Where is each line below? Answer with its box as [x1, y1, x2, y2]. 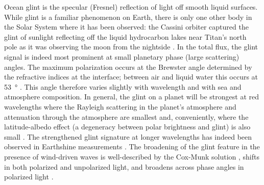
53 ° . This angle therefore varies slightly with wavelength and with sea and [4, 81, 242, 92]
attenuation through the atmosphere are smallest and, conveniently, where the [4, 111, 249, 122]
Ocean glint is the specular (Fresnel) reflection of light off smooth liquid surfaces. [4, 2, 258, 12]
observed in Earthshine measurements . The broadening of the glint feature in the [4, 141, 260, 152]
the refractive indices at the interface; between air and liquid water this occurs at [4, 71, 258, 82]
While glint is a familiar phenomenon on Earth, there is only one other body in [4, 11, 252, 22]
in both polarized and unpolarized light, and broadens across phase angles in [4, 161, 244, 172]
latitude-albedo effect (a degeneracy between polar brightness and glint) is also [4, 121, 251, 132]
